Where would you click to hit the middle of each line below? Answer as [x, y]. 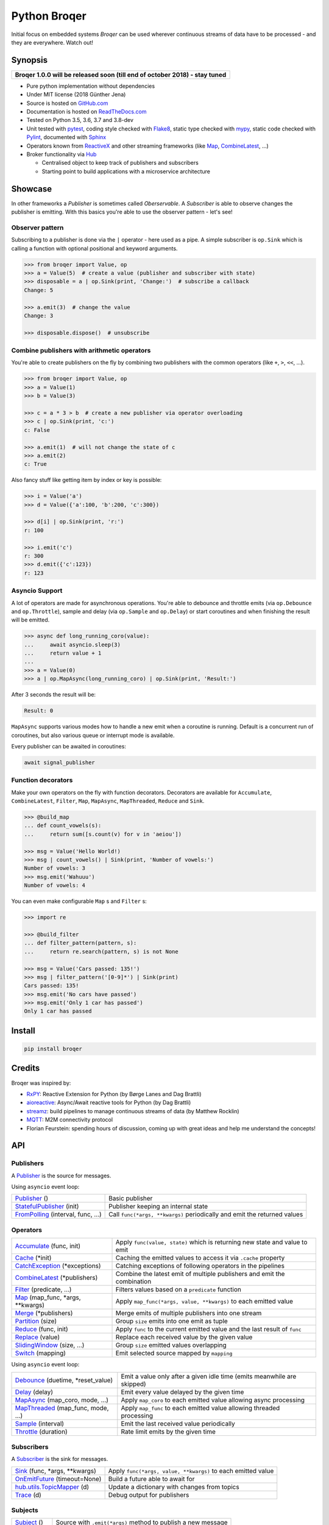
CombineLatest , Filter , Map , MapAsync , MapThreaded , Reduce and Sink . [108, 801]
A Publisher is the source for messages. [61, 1175]
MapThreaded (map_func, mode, [62, 1408]
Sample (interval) [39, 1423]
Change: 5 [39, 290]
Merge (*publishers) [44, 1313]
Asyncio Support [37, 590]
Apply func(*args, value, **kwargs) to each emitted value [191, 1471]
